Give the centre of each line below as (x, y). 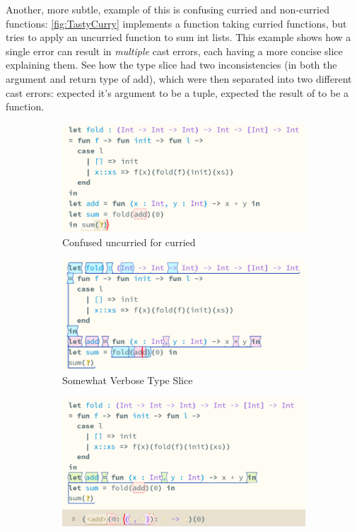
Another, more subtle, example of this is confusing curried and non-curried (168, 9)
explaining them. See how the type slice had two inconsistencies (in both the (171, 65)
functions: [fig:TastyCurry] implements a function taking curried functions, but (176, 23)
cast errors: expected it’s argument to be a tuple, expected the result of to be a (177, 92)
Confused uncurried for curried (129, 242)
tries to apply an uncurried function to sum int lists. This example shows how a (178, 37)
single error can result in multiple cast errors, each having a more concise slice (174, 51)
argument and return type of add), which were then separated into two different (179, 78)
